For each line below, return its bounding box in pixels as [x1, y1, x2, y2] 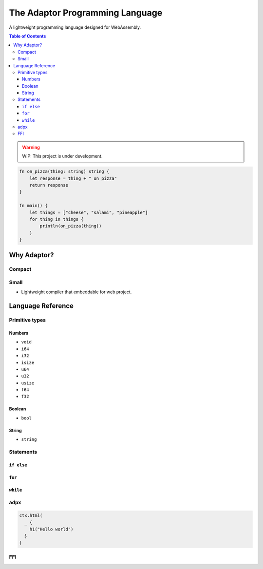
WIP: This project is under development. [22, 153, 103, 159]
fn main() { [19, 203, 48, 209]
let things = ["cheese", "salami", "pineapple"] [29, 209, 148, 215]
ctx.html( [19, 513, 43, 518]
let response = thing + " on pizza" [29, 175, 117, 181]
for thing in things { [29, 216, 84, 222]
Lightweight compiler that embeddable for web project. [21, 289, 132, 295]
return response [29, 182, 68, 188]
